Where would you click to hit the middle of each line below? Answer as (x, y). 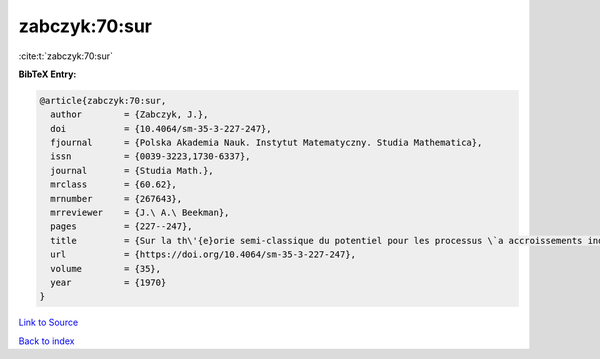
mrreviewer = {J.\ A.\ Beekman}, (140, 213)
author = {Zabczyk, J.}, (129, 114)
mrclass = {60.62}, (113, 184)
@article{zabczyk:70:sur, (103, 100)
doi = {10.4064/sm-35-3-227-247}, (161, 128)
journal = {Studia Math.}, (132, 170)
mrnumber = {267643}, (116, 198)
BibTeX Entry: (47, 74)
